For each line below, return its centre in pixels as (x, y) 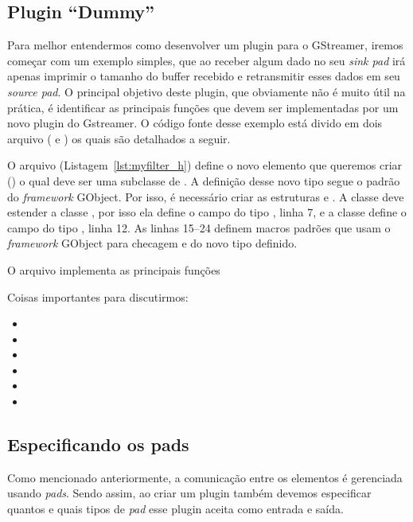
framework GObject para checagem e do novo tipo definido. (152, 243)
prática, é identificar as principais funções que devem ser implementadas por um (203, 107)
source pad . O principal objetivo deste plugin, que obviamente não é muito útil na (206, 91)
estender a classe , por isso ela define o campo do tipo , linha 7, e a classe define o (207, 212)
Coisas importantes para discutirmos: (98, 296)
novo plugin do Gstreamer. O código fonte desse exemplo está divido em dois (195, 123)
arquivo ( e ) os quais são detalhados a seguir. (119, 138)
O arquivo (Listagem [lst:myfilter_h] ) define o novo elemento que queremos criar (205, 165)
